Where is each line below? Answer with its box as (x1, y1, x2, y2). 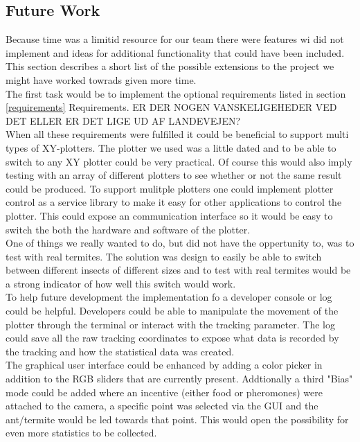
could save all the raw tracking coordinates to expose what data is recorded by (6, 330, 339, 345)
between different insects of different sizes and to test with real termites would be (6, 263, 351, 277)
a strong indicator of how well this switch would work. (6, 276, 236, 290)
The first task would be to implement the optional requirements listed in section (6, 86, 346, 100)
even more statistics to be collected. (6, 425, 157, 440)
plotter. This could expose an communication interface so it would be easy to (6, 208, 333, 222)
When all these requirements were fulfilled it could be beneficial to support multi (6, 127, 349, 141)
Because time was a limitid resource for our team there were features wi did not (6, 32, 344, 46)
